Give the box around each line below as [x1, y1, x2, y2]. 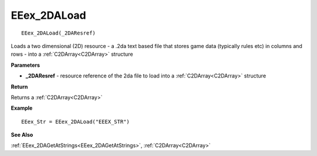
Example [11, 104, 33, 111]
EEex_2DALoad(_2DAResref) [21, 29, 96, 36]
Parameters [11, 62, 41, 69]
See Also [11, 131, 33, 138]
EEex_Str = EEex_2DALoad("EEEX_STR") [21, 118, 130, 125]
